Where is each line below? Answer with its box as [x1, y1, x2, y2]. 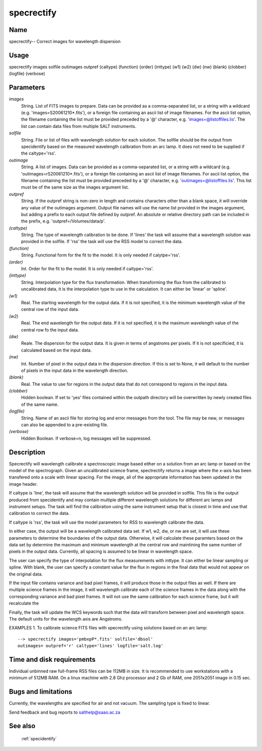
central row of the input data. [21, 306, 80, 312]
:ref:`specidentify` [21, 736, 57, 742]
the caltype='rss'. [21, 150, 56, 156]
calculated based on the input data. [21, 347, 92, 353]
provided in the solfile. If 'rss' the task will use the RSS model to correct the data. [21, 239, 183, 244]
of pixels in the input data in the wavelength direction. [21, 368, 129, 373]
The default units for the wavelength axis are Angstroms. [9, 616, 123, 622]
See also [9, 722, 36, 730]
